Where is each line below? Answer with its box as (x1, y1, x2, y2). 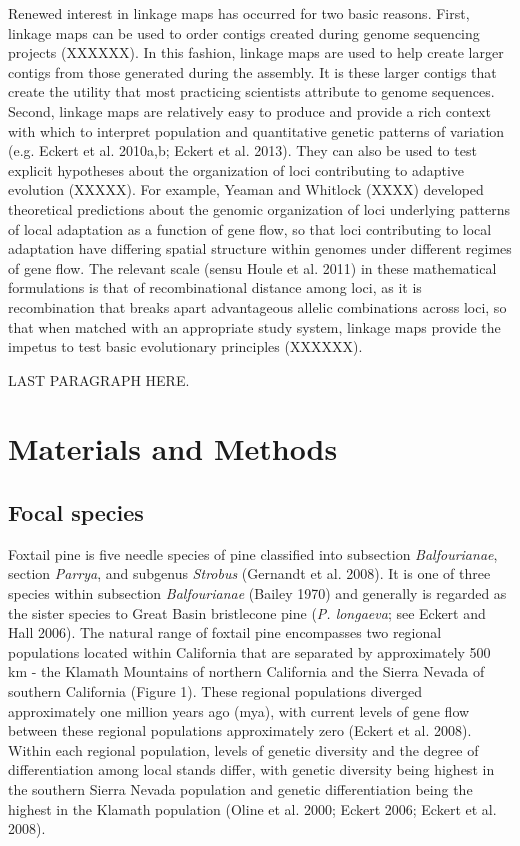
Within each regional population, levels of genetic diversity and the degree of (8, 739, 479, 760)
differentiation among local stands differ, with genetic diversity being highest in (8, 759, 495, 780)
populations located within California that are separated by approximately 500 (8, 641, 491, 662)
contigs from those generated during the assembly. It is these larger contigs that (8, 61, 497, 82)
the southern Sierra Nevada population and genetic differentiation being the (8, 778, 473, 799)
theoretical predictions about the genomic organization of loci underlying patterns (8, 198, 511, 219)
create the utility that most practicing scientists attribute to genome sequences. (8, 81, 495, 102)
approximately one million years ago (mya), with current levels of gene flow (8, 700, 470, 721)
